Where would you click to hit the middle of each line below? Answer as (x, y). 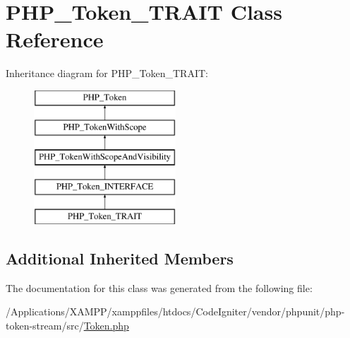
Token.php (106, 325)
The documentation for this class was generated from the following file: (159, 287)
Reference (55, 39)
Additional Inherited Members (120, 258)
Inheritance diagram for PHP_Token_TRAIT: (107, 73)
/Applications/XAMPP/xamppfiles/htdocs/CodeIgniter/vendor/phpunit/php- (175, 311)
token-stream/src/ (45, 325)
